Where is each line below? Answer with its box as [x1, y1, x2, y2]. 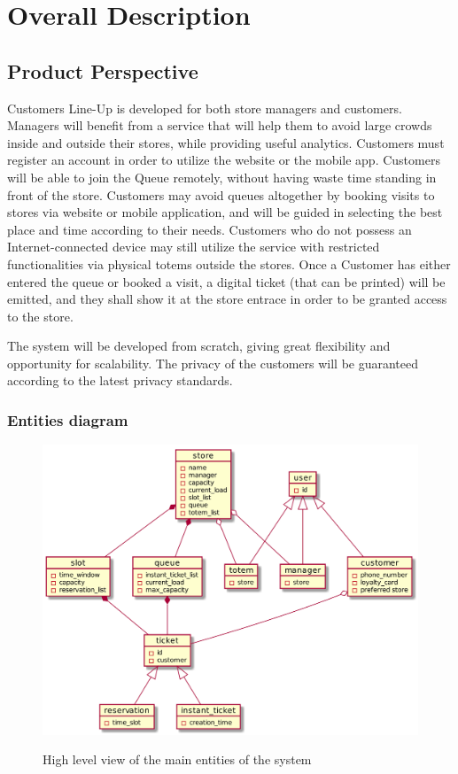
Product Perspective [7, 57, 198, 84]
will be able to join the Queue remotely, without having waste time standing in [7, 167, 437, 186]
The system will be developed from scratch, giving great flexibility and [7, 337, 391, 355]
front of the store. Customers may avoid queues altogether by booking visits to [7, 185, 435, 204]
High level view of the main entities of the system [43, 750, 312, 769]
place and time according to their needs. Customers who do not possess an [7, 220, 412, 238]
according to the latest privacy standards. [7, 371, 233, 390]
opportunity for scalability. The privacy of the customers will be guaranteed [7, 353, 419, 372]
